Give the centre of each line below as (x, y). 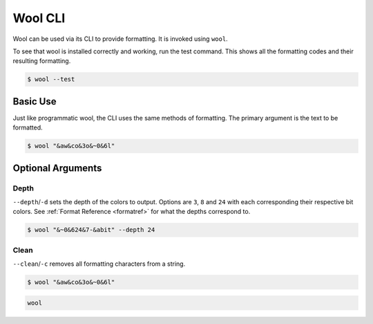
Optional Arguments (57, 168)
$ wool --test (51, 79)
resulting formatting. (42, 61)
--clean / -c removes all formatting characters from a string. (99, 264)
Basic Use (35, 101)
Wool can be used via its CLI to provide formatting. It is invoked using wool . (120, 39)
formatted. (28, 127)
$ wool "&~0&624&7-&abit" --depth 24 (91, 230)
